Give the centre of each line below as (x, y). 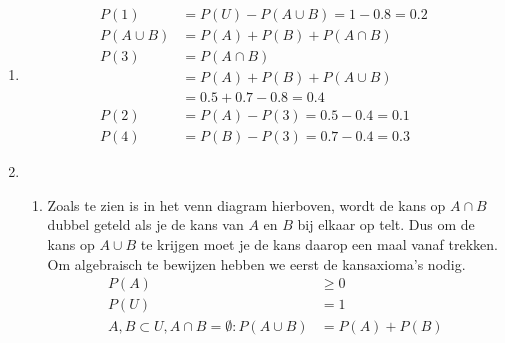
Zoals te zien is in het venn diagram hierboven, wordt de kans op (246, 204)
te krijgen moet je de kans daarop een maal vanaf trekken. (319, 244)
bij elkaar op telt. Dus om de (386, 224)
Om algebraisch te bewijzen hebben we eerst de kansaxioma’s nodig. (256, 263)
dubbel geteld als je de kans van (145, 224)
